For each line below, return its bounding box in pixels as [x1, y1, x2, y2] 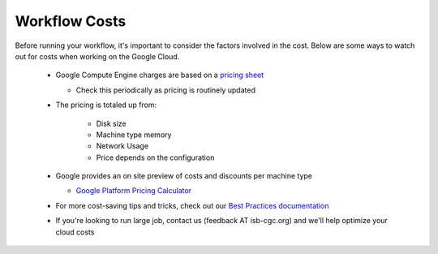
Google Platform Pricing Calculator [75, 186, 192, 196]
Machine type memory [96, 130, 172, 140]
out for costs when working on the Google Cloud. [15, 51, 180, 61]
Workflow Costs [15, 12, 127, 30]
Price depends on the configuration [96, 153, 215, 162]
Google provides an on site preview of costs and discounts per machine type [55, 171, 312, 181]
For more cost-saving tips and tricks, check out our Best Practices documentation [55, 200, 329, 210]
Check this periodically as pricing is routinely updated [75, 85, 255, 95]
